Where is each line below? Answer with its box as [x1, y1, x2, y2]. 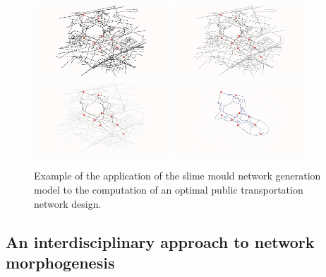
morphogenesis [6, 252, 115, 273]
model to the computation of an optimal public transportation [34, 182, 303, 197]
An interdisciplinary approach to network [6, 230, 315, 252]
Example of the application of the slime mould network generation [34, 168, 321, 183]
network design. [34, 196, 102, 211]
